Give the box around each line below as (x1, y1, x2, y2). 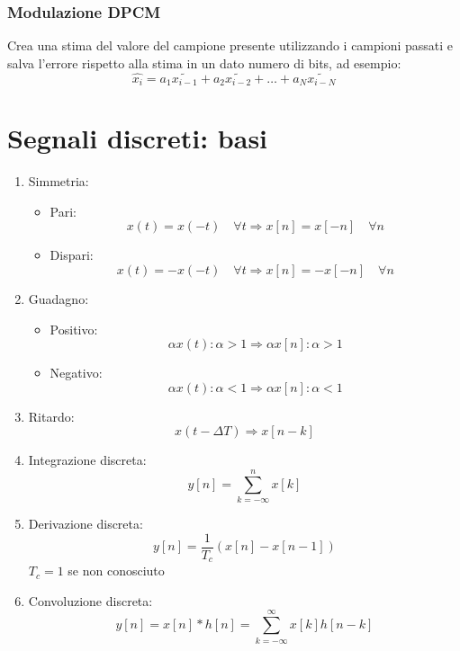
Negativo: (50, 363, 103, 382)
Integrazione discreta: (28, 450, 147, 469)
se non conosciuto (68, 561, 165, 580)
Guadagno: (28, 289, 89, 308)
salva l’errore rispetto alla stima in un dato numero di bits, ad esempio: (7, 53, 401, 72)
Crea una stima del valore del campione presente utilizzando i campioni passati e (7, 36, 454, 55)
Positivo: (50, 319, 98, 338)
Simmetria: (28, 172, 89, 191)
